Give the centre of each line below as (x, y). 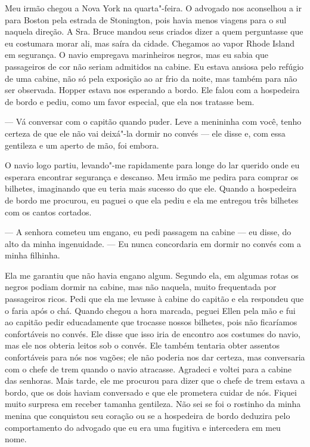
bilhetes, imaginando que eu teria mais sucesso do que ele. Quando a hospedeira (151, 188)
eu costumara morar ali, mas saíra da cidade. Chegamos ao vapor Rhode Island (150, 43)
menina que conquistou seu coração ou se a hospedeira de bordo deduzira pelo (148, 415)
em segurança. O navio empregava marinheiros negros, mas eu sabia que (137, 55)
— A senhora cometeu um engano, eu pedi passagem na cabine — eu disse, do (148, 232)
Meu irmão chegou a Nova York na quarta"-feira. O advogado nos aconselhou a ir (153, 8)
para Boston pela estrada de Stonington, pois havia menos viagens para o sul (146, 19)
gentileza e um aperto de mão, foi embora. (82, 145)
